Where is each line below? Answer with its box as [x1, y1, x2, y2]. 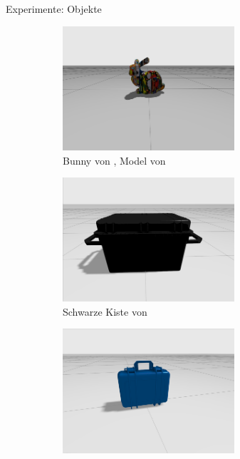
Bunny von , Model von [63, 153, 166, 167]
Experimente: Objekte [6, 1, 102, 16]
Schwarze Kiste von [63, 304, 147, 319]
